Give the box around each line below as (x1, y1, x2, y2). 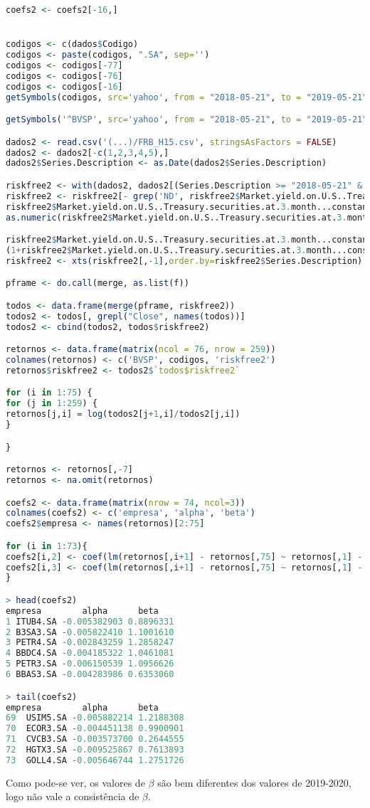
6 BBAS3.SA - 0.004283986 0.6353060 (6, 669, 174, 680)
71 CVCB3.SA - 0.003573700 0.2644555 (6, 734, 184, 745)
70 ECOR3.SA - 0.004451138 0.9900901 (6, 723, 184, 734)
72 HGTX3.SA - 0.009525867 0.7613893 (6, 745, 184, 755)
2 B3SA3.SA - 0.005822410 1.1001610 (6, 627, 174, 637)
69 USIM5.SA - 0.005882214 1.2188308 (6, 713, 184, 723)
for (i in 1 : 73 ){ (6, 541, 88, 551)
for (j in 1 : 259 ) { (6, 398, 97, 409)
